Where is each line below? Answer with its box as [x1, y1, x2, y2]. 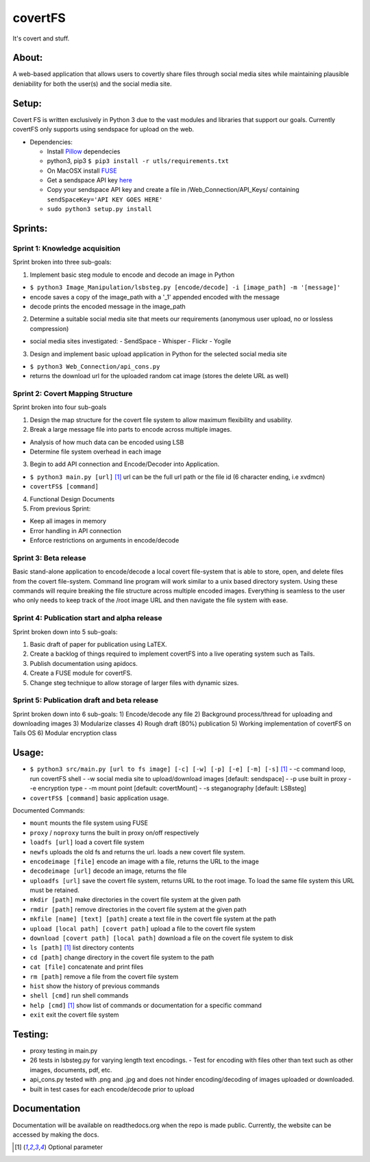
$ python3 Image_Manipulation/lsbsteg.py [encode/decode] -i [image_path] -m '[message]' [29, 284, 341, 291]
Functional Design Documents [29, 495, 115, 503]
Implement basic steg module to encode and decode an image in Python [29, 271, 235, 279]
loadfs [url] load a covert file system [29, 838, 145, 846]
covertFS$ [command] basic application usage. [29, 793, 169, 802]
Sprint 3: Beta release [12, 553, 86, 563]
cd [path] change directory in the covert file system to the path [29, 953, 214, 961]
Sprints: [12, 223, 48, 234]
